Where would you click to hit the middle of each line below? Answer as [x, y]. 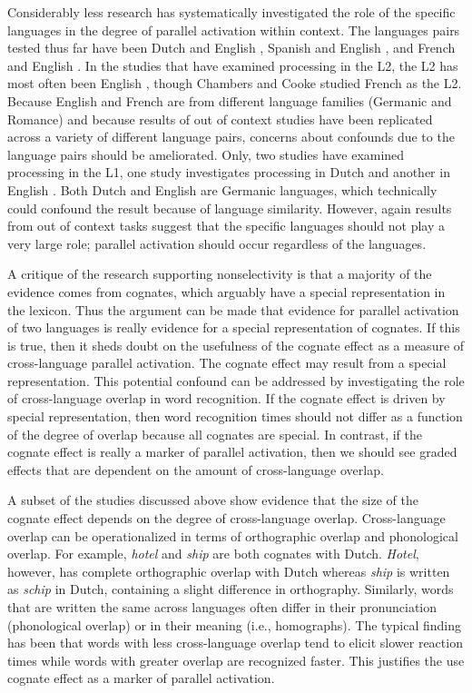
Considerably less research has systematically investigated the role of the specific [231, 12]
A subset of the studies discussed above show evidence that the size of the [213, 500]
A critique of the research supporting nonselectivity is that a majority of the [220, 274]
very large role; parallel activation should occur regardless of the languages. [217, 243]
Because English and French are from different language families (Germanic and [230, 100]
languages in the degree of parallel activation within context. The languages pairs [234, 30]
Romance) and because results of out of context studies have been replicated [220, 119]
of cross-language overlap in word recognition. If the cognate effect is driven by [226, 398]
